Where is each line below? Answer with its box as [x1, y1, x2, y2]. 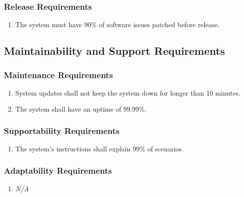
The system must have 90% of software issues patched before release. [15, 19, 220, 30]
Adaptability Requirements [4, 164, 112, 176]
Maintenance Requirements [4, 68, 113, 81]
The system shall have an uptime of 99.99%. [15, 104, 147, 114]
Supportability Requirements [4, 124, 120, 136]
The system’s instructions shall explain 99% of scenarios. [15, 144, 183, 154]
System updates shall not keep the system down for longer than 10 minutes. [15, 87, 241, 98]
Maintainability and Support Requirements [4, 43, 225, 58]
